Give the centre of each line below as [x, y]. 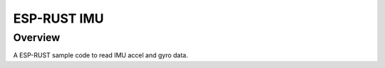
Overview [37, 38]
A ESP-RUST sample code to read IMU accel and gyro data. [101, 55]
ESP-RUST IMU [58, 18]
